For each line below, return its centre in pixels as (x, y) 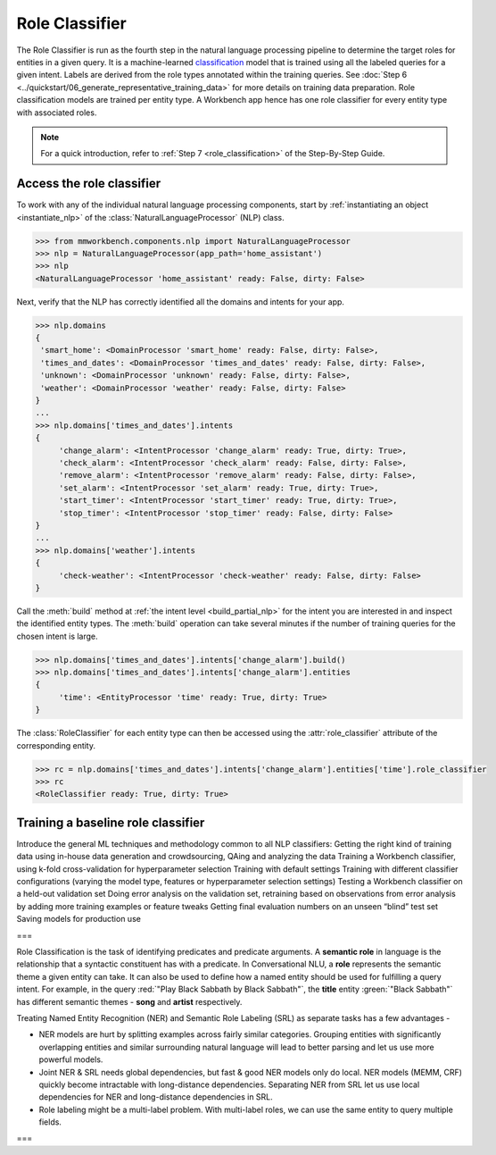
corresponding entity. (56, 745)
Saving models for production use (79, 919)
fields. (50, 1122)
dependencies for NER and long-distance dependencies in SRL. (156, 1097)
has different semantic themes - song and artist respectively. (129, 1001)
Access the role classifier (89, 184)
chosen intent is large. (57, 636)
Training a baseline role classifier (111, 822)
